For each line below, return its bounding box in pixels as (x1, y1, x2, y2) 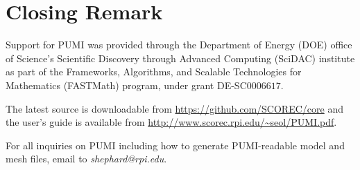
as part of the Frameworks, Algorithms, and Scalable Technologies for (6, 64, 302, 79)
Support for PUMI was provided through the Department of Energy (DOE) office (6, 37, 352, 52)
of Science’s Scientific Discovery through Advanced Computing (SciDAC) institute (6, 50, 355, 65)
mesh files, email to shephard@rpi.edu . (6, 151, 167, 166)
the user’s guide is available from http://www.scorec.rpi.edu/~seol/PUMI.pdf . (6, 115, 337, 129)
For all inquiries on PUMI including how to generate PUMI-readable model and (6, 138, 345, 152)
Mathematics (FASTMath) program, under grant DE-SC (6, 77, 247, 92)
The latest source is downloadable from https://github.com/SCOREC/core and (6, 101, 343, 115)
